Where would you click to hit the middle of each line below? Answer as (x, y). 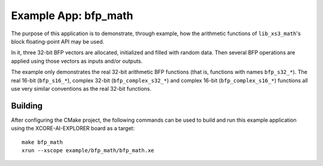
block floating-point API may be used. (58, 41)
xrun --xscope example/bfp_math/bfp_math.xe (88, 150)
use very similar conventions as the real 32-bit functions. (81, 88)
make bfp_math (42, 142)
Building (27, 105)
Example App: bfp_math (72, 16)
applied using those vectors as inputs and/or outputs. (77, 61)
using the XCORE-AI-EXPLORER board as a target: (73, 128)
